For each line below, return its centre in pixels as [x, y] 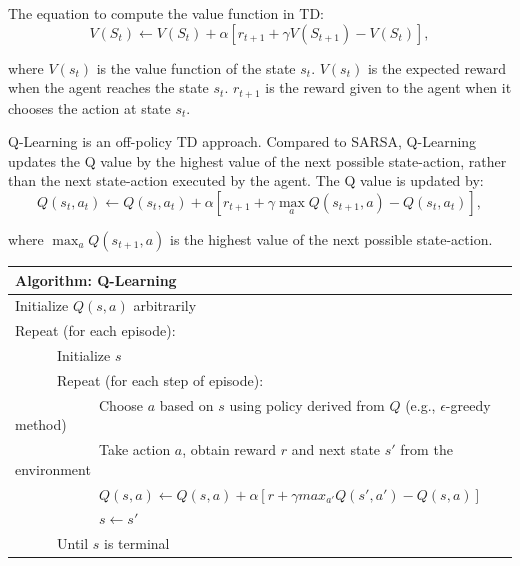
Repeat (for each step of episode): [160, 379]
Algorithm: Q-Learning [96, 279]
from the [426, 449]
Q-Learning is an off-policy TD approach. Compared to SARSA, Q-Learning [242, 141]
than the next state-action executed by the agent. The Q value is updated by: [246, 180]
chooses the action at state [89, 107]
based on [186, 404]
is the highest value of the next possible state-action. [331, 239]
